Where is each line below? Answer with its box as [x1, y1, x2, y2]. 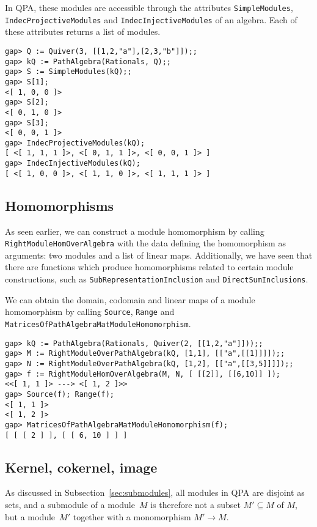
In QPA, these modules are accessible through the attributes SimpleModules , [5, 1, 293, 13]
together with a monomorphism [73, 510, 191, 523]
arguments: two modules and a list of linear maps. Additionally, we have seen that [5, 248, 313, 261]
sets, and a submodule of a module [5, 498, 135, 510]
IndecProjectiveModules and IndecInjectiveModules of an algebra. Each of [5, 13, 297, 26]
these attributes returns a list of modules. [5, 25, 161, 38]
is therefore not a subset [150, 498, 241, 510]
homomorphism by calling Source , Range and [5, 305, 175, 318]
